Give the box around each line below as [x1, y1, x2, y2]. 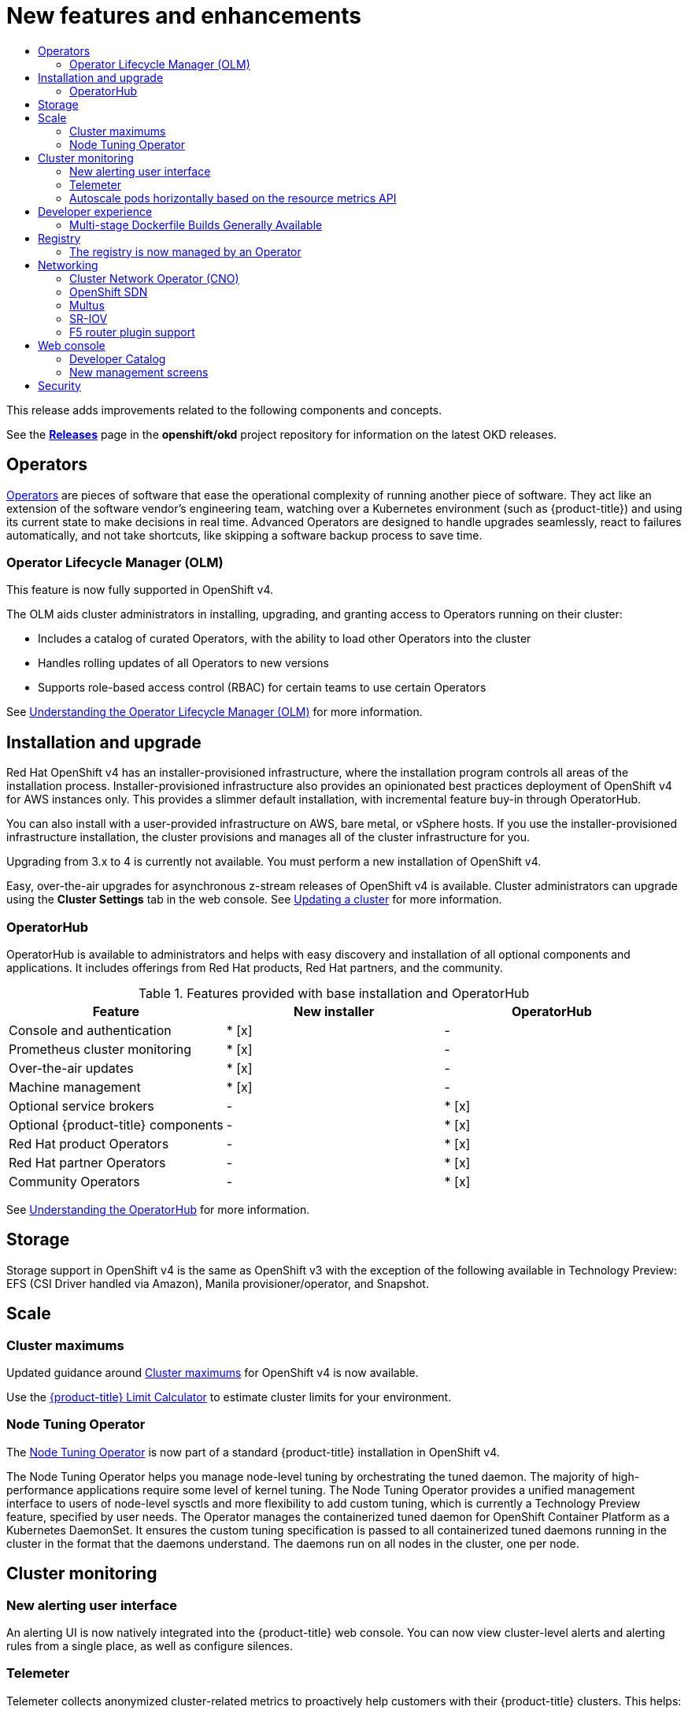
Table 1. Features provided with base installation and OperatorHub [138, 985, 530, 1001]
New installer [294, 1003, 375, 1019]
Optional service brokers [9, 1097, 154, 1114]
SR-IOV [69, 311, 108, 325]
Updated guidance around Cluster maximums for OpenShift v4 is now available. [6, 1366, 419, 1379]
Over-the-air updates [9, 1059, 134, 1076]
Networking [38, 258, 98, 272]
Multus [69, 298, 105, 312]
